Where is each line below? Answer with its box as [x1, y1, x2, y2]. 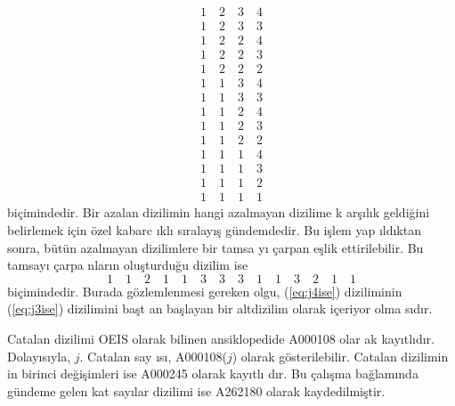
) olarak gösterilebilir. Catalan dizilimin [232, 346, 449, 365]
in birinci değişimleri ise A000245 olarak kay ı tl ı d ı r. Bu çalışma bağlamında [7, 364, 418, 383]
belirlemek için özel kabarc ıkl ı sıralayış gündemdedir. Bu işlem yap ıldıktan [7, 221, 421, 240]
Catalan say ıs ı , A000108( [87, 346, 227, 365]
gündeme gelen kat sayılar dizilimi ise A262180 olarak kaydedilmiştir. [7, 381, 386, 400]
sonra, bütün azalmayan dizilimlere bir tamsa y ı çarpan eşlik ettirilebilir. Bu [7, 238, 424, 256]
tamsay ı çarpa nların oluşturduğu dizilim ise [7, 256, 248, 274]
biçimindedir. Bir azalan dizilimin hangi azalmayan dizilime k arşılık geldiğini [7, 203, 430, 222]
